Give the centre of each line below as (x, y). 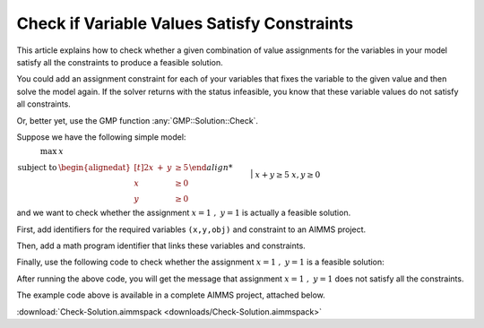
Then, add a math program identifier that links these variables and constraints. (161, 246)
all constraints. (43, 104)
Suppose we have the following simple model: (101, 137)
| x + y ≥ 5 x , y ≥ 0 (285, 174)
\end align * (211, 168)
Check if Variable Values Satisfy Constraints (185, 23)
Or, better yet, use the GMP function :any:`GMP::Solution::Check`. (138, 120)
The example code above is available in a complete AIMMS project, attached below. (171, 295)
